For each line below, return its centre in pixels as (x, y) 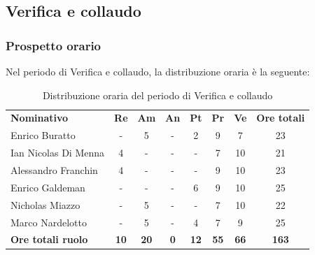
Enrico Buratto (43, 135)
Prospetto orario (54, 45)
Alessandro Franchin (54, 169)
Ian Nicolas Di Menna (58, 153)
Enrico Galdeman (48, 187)
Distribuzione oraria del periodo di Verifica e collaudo (157, 95)
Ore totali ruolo (49, 239)
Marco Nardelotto (49, 222)
